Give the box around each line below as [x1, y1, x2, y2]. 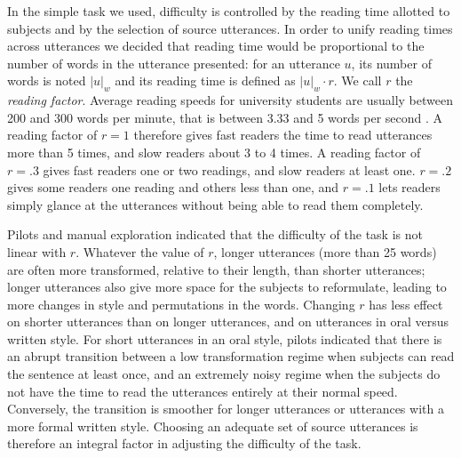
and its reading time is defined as [115, 71, 296, 90]
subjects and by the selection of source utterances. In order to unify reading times [7, 19, 453, 37]
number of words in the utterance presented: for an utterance [7, 53, 340, 72]
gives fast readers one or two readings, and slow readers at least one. [43, 160, 416, 179]
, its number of [351, 53, 432, 72]
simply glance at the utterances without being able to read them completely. [7, 195, 424, 213]
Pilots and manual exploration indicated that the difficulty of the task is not [7, 225, 423, 244]
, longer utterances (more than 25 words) [213, 242, 437, 261]
